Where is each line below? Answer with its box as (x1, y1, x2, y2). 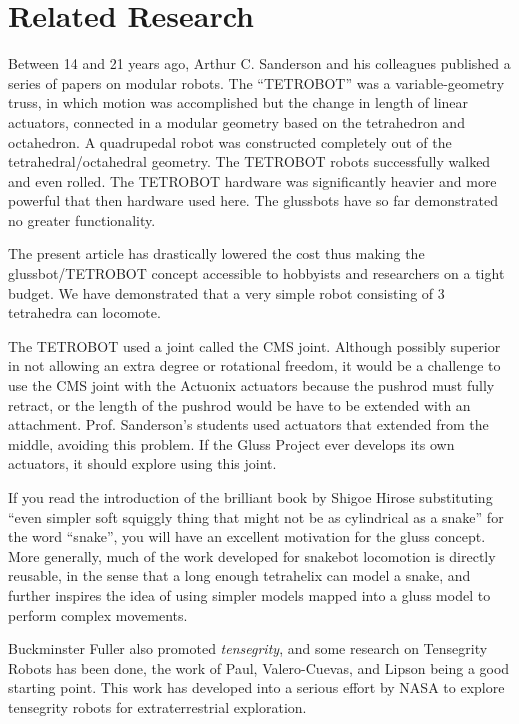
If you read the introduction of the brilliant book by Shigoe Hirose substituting (8, 487, 493, 507)
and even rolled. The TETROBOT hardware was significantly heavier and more (8, 170, 497, 191)
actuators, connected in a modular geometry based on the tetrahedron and (8, 111, 465, 132)
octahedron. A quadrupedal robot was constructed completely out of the (8, 131, 452, 152)
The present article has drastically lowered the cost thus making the (8, 243, 425, 264)
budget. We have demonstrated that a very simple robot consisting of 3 (8, 282, 445, 303)
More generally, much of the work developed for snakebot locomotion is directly (8, 545, 496, 566)
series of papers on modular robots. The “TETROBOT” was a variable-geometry (8, 72, 505, 93)
